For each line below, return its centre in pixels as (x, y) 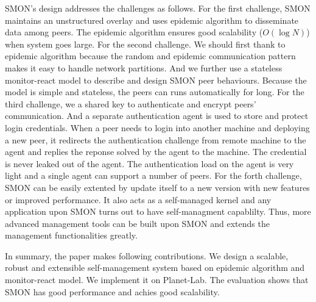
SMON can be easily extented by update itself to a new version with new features (157, 187)
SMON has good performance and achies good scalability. (112, 291)
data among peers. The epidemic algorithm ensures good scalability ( (134, 32)
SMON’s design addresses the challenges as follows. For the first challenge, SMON (158, 8)
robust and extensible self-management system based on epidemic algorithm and (155, 268)
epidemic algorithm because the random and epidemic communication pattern (150, 56)
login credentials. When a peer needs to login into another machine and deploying (157, 127)
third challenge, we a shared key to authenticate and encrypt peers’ (131, 103)
